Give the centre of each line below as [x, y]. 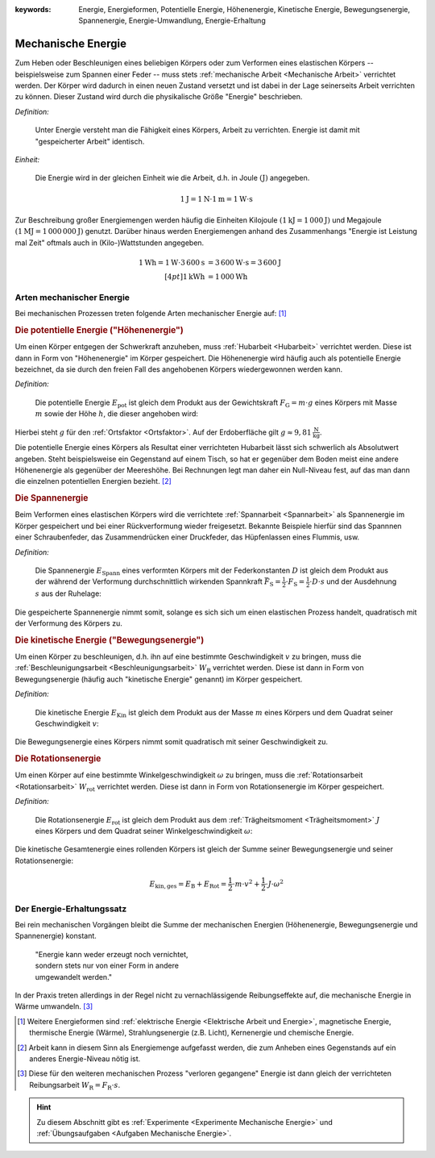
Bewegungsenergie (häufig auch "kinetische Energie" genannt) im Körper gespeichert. [159, 679]
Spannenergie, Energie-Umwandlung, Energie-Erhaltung [172, 21]
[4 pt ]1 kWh [185, 277]
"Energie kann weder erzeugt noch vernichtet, [112, 954]
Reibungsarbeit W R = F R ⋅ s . [75, 1086]
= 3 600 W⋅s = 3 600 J [244, 262]
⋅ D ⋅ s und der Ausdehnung [353, 581]
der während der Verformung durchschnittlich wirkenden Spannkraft [149, 581]
